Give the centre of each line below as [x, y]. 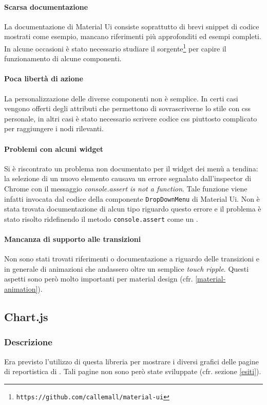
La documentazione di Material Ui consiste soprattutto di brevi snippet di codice [132, 26]
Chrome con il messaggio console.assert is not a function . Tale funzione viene [126, 188]
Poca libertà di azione [44, 78]
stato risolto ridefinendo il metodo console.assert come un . [101, 218]
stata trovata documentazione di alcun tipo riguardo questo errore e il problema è [133, 209]
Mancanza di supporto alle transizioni [73, 239]
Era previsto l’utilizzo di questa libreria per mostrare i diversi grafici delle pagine [131, 361]
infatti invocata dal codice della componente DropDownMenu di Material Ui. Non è [132, 198]
